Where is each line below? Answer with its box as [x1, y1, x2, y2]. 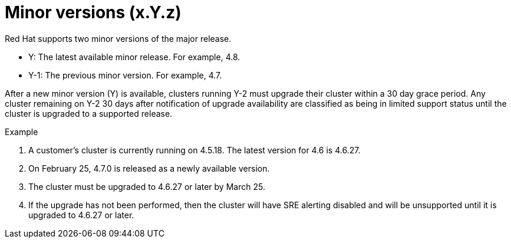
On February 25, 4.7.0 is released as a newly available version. [28, 163, 270, 173]
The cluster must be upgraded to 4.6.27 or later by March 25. [28, 181, 265, 192]
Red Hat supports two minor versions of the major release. [5, 33, 232, 44]
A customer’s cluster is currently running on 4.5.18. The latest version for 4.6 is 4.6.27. [28, 145, 361, 155]
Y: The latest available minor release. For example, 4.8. [28, 51, 240, 62]
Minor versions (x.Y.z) [5, 2, 182, 22]
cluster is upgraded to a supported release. [5, 108, 173, 119]
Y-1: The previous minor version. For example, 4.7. [28, 70, 222, 80]
